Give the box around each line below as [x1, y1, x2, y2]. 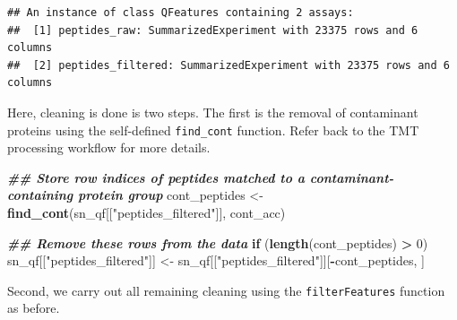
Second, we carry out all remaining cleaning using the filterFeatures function [7, 281, 445, 299]
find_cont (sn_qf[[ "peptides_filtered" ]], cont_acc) [7, 203, 286, 221]
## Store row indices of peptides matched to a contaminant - [7, 168, 394, 186]
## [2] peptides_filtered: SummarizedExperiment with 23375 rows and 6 [7, 58, 450, 72]
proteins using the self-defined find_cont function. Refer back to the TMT [7, 120, 419, 139]
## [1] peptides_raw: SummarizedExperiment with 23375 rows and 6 [7, 23, 418, 37]
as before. [7, 298, 60, 317]
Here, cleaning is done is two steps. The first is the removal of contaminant [7, 102, 418, 121]
